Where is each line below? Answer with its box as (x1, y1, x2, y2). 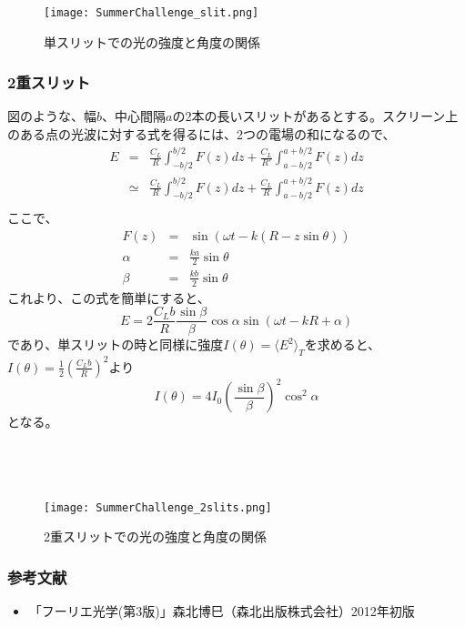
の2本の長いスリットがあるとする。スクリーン (172, 106, 446, 126)
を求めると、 (304, 335, 381, 354)
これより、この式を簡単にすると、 (7, 288, 210, 307)
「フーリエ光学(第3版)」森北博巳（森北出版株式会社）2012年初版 (28, 602, 415, 621)
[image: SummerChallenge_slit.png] (44, 6, 259, 19)
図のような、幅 (7, 106, 96, 126)
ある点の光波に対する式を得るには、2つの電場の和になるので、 (19, 125, 396, 144)
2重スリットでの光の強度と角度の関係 (44, 527, 267, 546)
